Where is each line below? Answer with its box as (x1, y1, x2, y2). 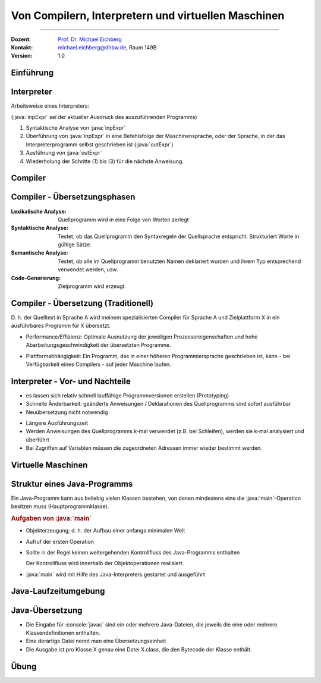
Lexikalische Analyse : (11, 208, 67, 215)
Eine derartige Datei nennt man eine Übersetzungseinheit (26, 637, 166, 645)
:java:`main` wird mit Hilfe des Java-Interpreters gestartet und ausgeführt (26, 571, 205, 578)
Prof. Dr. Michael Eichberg (58, 36, 122, 43)
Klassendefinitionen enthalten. (26, 629, 100, 636)
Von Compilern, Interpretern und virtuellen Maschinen (11, 9, 285, 22)
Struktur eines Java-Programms (11, 479, 133, 489)
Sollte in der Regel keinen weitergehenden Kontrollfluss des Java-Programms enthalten (26, 549, 240, 556)
